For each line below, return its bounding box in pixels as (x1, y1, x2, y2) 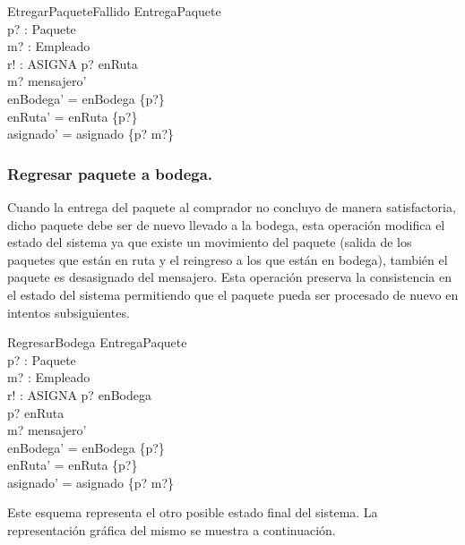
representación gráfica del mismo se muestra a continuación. (7, 521, 336, 540)
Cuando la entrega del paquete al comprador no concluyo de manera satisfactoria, (7, 197, 456, 216)
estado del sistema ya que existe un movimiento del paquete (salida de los (7, 233, 412, 251)
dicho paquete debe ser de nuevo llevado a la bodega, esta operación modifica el (7, 215, 445, 234)
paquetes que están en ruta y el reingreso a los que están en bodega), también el (7, 250, 448, 268)
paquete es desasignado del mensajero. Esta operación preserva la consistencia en (7, 268, 452, 286)
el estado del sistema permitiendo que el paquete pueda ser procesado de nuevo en (7, 285, 459, 303)
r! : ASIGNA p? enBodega (7, 385, 151, 404)
